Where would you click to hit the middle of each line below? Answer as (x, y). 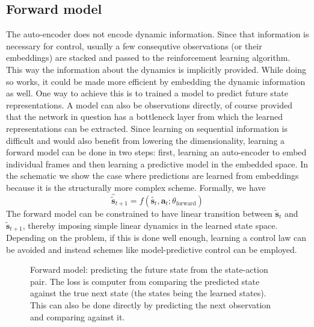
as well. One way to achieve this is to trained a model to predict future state (147, 93)
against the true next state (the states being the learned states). (148, 293)
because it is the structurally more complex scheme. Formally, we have (136, 187)
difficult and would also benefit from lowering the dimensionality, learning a (146, 140)
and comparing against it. (78, 316)
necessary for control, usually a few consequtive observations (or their (134, 45)
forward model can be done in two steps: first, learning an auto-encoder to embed (156, 152)
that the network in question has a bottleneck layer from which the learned (144, 117)
